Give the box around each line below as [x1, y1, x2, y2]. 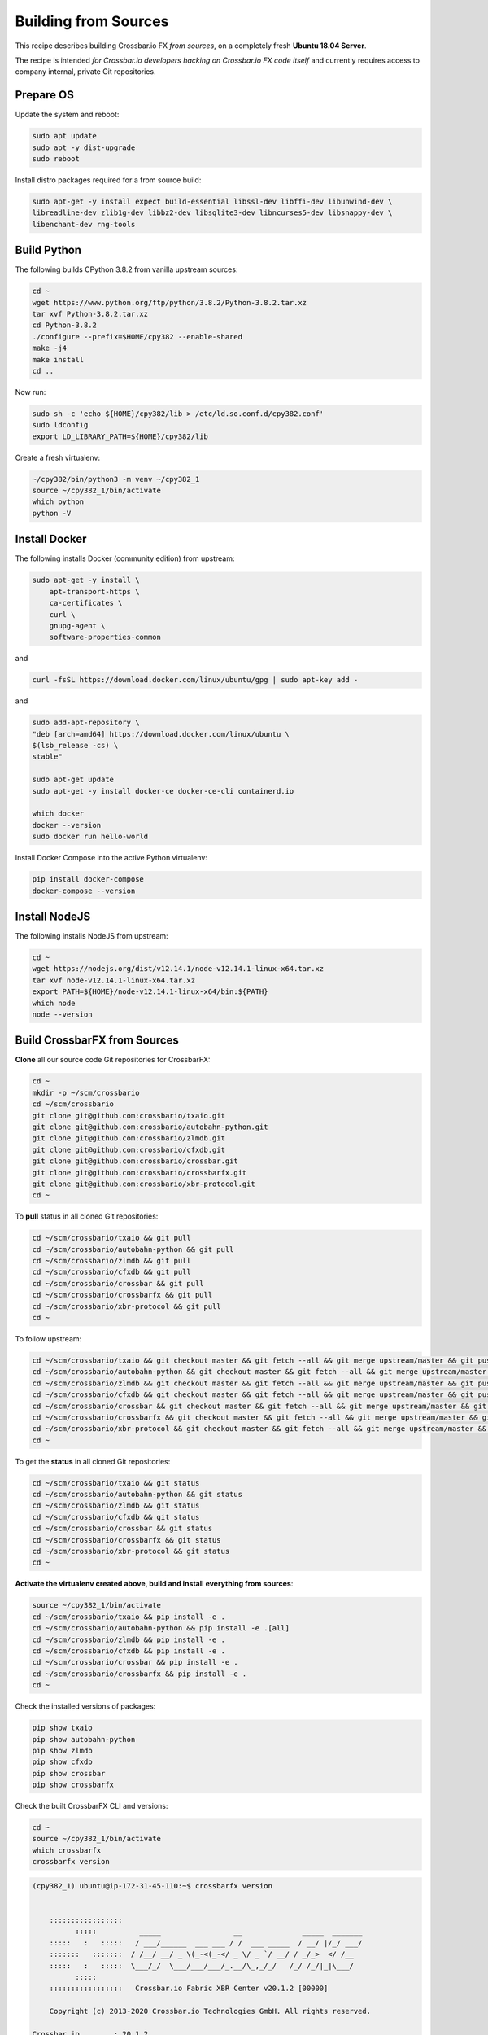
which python [32, 497, 85, 506]
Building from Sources [15, 12, 169, 30]
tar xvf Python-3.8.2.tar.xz [32, 309, 149, 319]
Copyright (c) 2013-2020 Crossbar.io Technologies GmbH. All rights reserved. [49, 2007, 372, 2016]
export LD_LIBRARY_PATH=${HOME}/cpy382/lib [32, 431, 209, 441]
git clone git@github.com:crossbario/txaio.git [32, 1111, 225, 1120]
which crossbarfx [32, 1845, 102, 1855]
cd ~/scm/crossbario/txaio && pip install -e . [32, 1612, 225, 1621]
